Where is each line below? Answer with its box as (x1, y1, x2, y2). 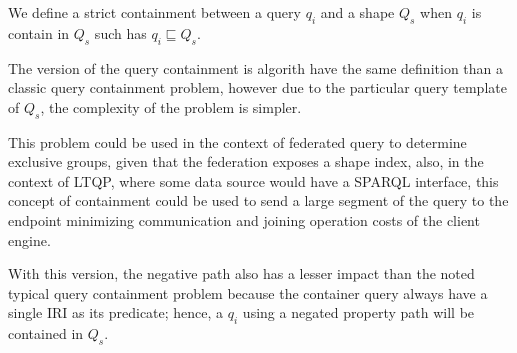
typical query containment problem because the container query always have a (8, 282, 488, 303)
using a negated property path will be (242, 302, 475, 323)
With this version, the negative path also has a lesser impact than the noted (8, 263, 475, 284)
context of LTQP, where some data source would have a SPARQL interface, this (8, 170, 499, 191)
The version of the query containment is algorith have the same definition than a (8, 57, 504, 78)
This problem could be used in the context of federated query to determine (8, 131, 467, 152)
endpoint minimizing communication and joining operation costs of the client (8, 209, 480, 230)
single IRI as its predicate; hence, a (8, 302, 224, 323)
